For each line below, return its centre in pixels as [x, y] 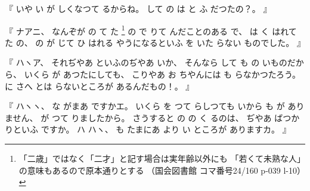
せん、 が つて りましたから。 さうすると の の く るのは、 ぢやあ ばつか [156, 117]
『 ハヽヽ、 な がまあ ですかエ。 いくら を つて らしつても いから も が [145, 106]
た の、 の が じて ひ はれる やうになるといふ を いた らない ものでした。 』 [155, 42]
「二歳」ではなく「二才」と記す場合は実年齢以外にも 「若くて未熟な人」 [160, 158]
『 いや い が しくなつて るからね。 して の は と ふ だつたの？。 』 [138, 8]
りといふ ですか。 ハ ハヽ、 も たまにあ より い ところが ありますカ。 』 [148, 129]
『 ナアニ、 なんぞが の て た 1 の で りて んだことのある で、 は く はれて [151, 30]
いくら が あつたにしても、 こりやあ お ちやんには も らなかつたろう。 [162, 74]
